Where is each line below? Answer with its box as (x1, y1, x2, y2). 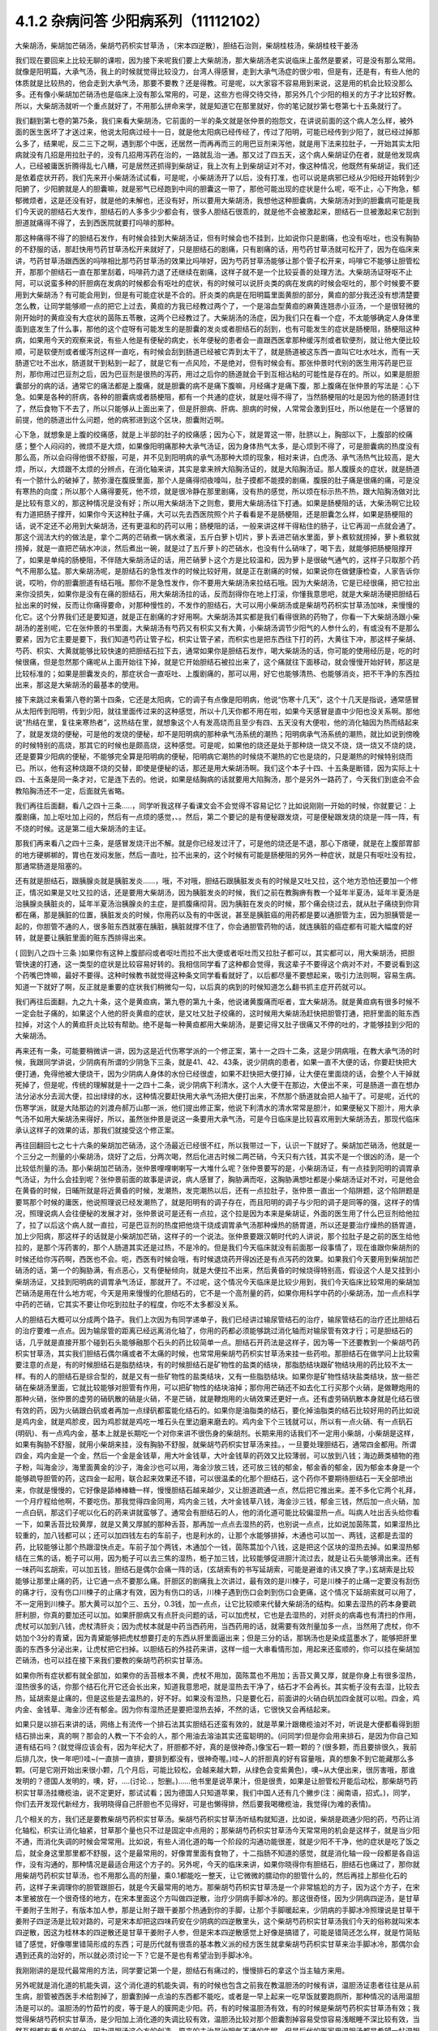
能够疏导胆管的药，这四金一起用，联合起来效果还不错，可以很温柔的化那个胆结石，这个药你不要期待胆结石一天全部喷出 (15, 1474, 413, 1483)
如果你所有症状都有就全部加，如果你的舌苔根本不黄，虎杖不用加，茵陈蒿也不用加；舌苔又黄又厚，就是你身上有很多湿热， (15, 1670, 420, 1680)
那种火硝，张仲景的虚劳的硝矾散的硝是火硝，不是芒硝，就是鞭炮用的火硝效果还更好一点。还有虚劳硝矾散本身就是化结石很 (15, 1394, 420, 1404)
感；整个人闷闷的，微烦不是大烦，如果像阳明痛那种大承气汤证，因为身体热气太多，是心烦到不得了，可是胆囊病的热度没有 (15, 441, 420, 451)
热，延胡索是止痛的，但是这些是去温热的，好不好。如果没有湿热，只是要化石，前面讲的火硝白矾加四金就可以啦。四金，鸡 (15, 1693, 420, 1703)
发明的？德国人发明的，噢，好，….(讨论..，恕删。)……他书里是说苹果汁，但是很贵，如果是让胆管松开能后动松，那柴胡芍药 (15, 1776, 418, 1786)
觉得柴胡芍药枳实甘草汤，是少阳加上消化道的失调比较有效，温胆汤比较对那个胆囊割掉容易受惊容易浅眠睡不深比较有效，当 (15, 2015, 420, 2025)
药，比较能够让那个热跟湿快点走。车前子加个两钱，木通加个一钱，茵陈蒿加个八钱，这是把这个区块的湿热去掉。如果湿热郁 (15, 1542, 420, 1552)
